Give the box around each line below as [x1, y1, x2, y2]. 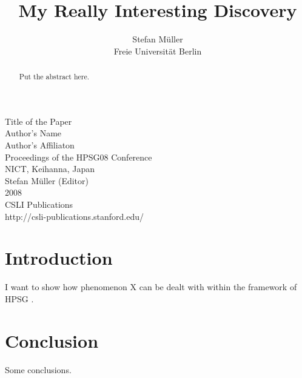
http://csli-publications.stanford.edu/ [5, 210, 144, 222]
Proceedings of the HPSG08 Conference [5, 150, 152, 163]
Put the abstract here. [19, 71, 90, 82]
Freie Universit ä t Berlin [113, 44, 202, 57]
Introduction [5, 245, 113, 270]
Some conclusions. [5, 363, 72, 376]
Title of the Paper [5, 114, 72, 127]
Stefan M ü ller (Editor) [5, 174, 89, 187]
